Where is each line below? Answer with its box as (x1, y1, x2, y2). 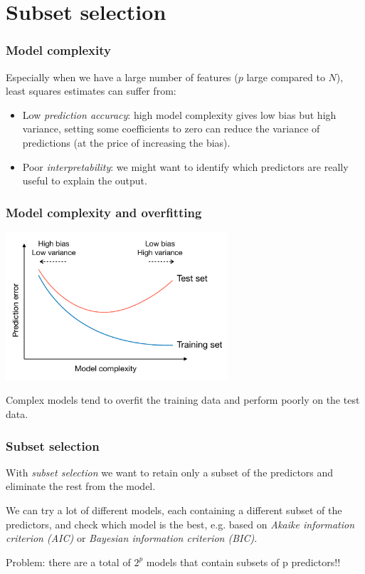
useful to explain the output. (22, 173, 147, 188)
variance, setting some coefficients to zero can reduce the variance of (22, 121, 320, 136)
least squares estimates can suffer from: (6, 83, 176, 98)
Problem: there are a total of (6, 554, 131, 569)
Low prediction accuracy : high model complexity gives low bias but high (22, 107, 337, 122)
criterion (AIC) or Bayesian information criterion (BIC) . (6, 531, 258, 546)
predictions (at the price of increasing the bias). (22, 135, 231, 150)
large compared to (246, 69, 325, 84)
